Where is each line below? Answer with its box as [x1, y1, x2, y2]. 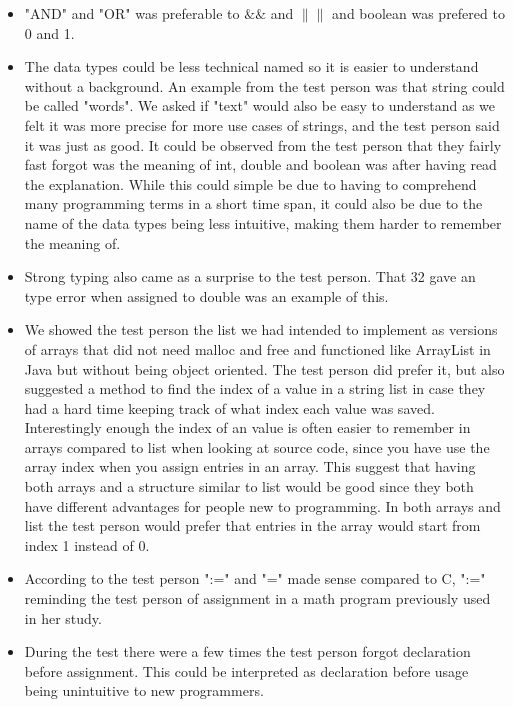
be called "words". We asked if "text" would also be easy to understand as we [24, 95, 496, 116]
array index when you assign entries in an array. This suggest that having [24, 456, 476, 477]
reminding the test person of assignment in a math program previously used [24, 588, 491, 609]
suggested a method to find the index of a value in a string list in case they [24, 378, 486, 399]
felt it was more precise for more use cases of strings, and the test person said [24, 114, 500, 135]
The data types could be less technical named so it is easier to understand [24, 56, 479, 77]
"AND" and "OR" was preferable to [24, 3, 240, 23]
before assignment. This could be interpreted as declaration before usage [24, 660, 469, 681]
